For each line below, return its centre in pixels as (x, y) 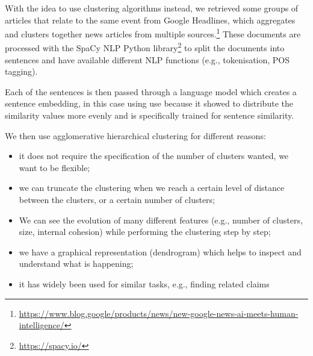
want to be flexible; (54, 167)
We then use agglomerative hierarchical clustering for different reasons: (135, 135)
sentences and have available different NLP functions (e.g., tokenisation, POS (147, 59)
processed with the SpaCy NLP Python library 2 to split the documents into (145, 47)
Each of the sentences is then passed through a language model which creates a (151, 91)
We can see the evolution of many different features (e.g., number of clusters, (161, 220)
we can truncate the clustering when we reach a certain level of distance (152, 188)
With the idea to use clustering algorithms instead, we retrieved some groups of (152, 8)
